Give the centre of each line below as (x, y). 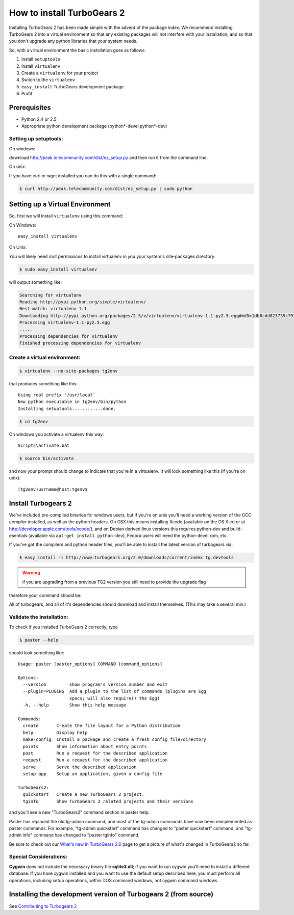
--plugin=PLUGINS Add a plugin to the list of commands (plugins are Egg (115, 691)
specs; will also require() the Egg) (115, 698)
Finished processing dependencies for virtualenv (80, 343)
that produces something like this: (43, 383)
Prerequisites (30, 107)
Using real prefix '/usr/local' (57, 395)
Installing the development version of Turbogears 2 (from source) (111, 894)
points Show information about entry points (85, 746)
